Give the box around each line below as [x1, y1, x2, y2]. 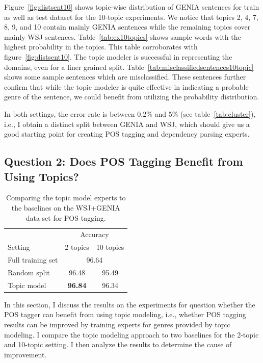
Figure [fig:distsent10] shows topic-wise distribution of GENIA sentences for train [4, 2, 259, 12]
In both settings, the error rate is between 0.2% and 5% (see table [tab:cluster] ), [4, 108, 256, 119]
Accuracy [80, 229, 109, 240]
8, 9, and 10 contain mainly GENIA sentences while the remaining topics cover [4, 21, 251, 32]
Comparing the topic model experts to [6, 192, 126, 203]
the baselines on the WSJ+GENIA [11, 202, 120, 213]
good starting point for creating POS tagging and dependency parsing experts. [4, 128, 250, 139]
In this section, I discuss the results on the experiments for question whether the [4, 299, 255, 309]
